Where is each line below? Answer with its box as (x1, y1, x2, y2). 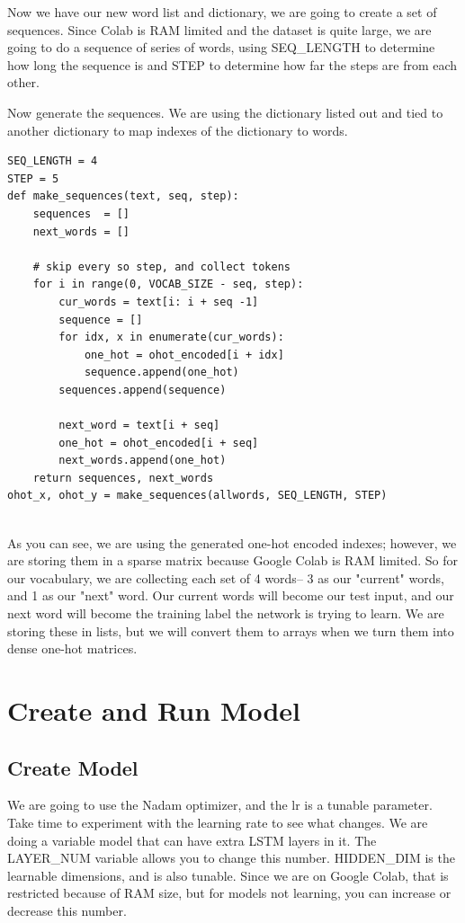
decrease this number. (7, 901, 127, 919)
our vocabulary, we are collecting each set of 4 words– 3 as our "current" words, (7, 568, 444, 587)
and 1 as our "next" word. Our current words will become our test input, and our (7, 586, 454, 605)
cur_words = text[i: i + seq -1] (58, 295, 259, 308)
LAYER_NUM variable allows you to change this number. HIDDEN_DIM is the (7, 848, 455, 867)
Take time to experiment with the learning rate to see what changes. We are (7, 812, 428, 831)
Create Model (7, 753, 139, 781)
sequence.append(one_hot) (84, 366, 239, 379)
